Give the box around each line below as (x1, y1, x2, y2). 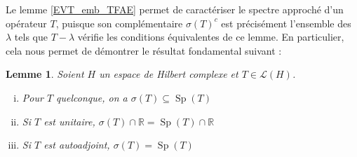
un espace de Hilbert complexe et (99, 67, 238, 81)
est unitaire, (43, 114, 95, 128)
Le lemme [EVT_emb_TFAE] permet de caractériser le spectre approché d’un (6, 2, 344, 16)
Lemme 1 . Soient (6, 67, 84, 81)
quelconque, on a (56, 90, 128, 104)
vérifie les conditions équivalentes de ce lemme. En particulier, (77, 29, 344, 44)
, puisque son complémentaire (55, 15, 183, 30)
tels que (14, 29, 48, 44)
